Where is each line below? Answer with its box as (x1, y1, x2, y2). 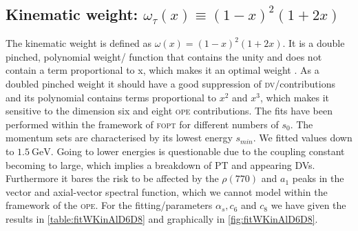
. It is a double (282, 36, 345, 50)
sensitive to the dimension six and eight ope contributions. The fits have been (6, 103, 333, 118)
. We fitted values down (253, 130, 352, 145)
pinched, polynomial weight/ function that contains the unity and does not (6, 49, 322, 63)
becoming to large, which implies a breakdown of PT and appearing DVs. (6, 157, 315, 172)
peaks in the (292, 171, 344, 185)
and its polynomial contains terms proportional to (6, 90, 217, 104)
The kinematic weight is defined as (6, 36, 152, 50)
